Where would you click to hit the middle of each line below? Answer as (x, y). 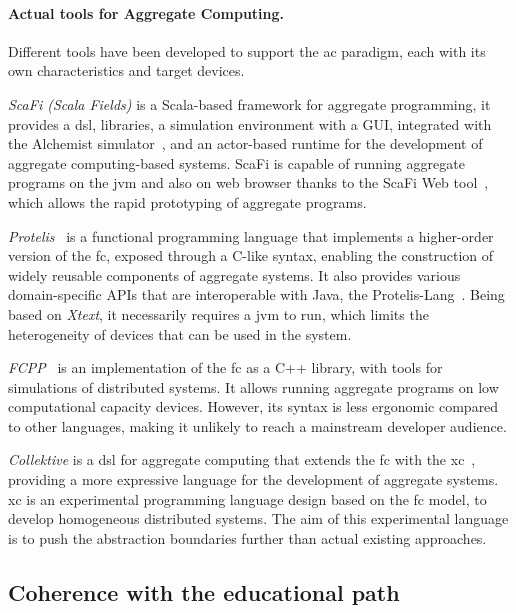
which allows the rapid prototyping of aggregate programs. (187, 201)
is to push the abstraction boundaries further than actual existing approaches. (247, 537)
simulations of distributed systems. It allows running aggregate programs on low (253, 386)
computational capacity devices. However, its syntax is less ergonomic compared (253, 406)
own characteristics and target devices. (126, 70)
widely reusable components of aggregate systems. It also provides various (234, 274)
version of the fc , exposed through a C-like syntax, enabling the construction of (251, 255)
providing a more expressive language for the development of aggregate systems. (253, 479)
